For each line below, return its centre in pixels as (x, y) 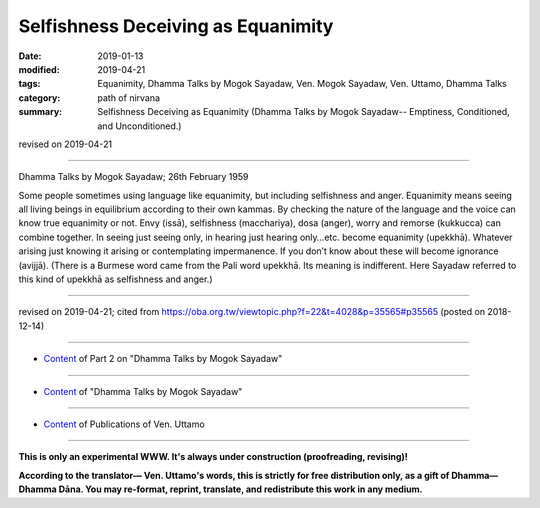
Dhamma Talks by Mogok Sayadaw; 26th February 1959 (133, 177)
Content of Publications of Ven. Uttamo (124, 424)
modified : (39, 69)
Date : (30, 56)
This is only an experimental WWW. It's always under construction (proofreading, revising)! (213, 457)
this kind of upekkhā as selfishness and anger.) (115, 279)
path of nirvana (128, 97)
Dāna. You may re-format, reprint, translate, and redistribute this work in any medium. (241, 489)
